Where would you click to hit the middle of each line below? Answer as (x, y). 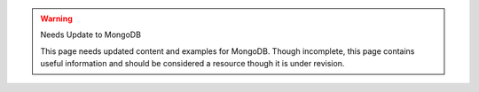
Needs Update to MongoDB (91, 34)
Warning (56, 19)
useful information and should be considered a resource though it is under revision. (192, 64)
